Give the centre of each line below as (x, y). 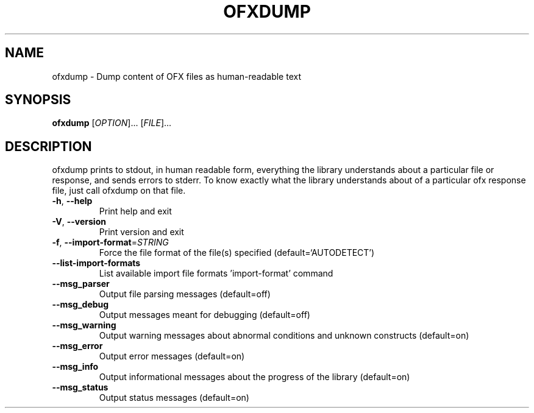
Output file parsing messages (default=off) (185, 294)
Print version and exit (141, 232)
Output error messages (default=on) (172, 356)
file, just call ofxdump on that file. (119, 191)
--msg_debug (80, 305)
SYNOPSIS (38, 100)
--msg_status (80, 387)
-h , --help (72, 201)
